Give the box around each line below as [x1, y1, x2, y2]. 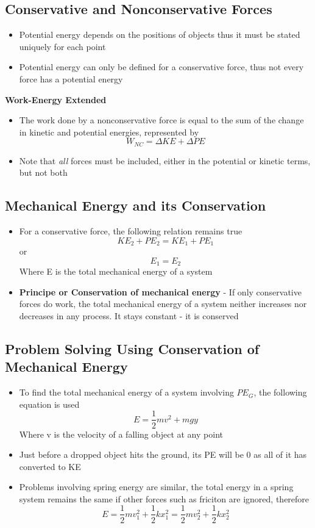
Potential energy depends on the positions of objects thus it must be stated [19, 28, 300, 41]
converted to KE [19, 460, 81, 472]
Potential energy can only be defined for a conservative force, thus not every [19, 60, 304, 73]
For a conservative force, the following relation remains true [19, 225, 242, 237]
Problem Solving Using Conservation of [5, 339, 260, 358]
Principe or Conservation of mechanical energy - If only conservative [19, 285, 302, 298]
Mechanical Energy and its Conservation [5, 196, 266, 215]
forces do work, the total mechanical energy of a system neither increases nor [19, 297, 307, 310]
